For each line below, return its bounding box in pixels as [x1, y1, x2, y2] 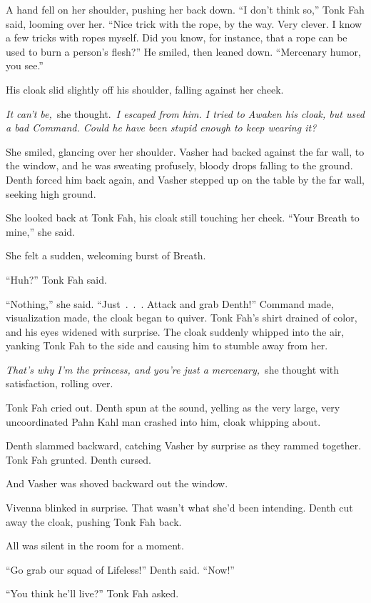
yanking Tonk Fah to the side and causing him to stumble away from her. [6, 338, 328, 353]
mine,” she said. [6, 224, 75, 239]
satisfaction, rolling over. [6, 376, 113, 391]
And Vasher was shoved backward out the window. [6, 476, 228, 491]
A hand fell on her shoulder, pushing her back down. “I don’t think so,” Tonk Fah [6, 2, 365, 16]
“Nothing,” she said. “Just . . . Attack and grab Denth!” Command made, [6, 296, 334, 311]
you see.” [6, 58, 44, 73]
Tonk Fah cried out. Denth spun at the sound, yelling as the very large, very [6, 400, 340, 415]
